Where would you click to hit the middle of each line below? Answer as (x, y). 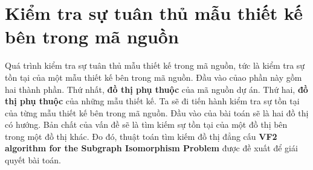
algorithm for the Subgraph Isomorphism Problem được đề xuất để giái (151, 148)
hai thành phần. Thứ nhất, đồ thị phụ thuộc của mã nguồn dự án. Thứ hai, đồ (156, 89)
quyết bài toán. (33, 160)
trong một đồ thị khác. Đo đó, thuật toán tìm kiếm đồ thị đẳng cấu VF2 (141, 136)
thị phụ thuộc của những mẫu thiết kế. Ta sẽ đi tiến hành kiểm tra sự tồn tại (152, 101)
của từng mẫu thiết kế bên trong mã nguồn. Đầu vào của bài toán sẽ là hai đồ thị (157, 112)
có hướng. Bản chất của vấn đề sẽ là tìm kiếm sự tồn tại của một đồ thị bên (146, 124)
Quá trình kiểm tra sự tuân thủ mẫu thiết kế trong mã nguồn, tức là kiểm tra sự (155, 65)
